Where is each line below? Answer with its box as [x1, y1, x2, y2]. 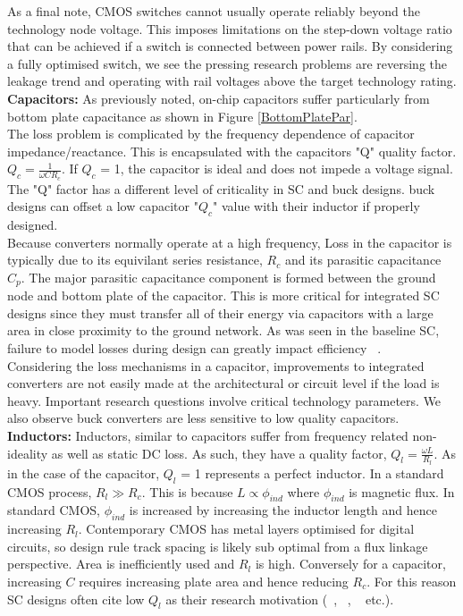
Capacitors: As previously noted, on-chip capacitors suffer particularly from [7, 89, 430, 107]
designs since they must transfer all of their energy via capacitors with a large [7, 303, 434, 322]
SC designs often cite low [7, 589, 145, 608]
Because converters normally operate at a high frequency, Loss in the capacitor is [7, 232, 452, 251]
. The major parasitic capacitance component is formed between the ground [21, 267, 436, 286]
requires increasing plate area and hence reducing [79, 571, 349, 590]
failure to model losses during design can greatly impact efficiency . [7, 338, 382, 357]
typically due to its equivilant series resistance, [7, 250, 263, 269]
